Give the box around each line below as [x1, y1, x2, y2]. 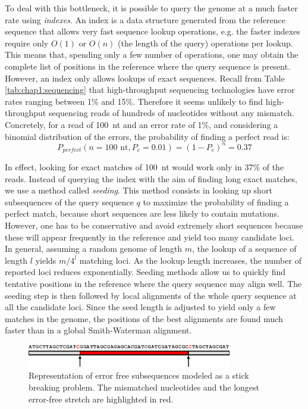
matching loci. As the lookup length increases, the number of [79, 254, 301, 266]
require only [5, 36, 49, 49]
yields [35, 254, 56, 266]
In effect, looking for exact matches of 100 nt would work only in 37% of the [5, 161, 284, 173]
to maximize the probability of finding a [143, 195, 289, 208]
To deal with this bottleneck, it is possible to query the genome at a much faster [5, 2, 298, 14]
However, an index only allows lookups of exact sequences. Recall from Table [5, 71, 285, 84]
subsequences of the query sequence [5, 195, 134, 208]
